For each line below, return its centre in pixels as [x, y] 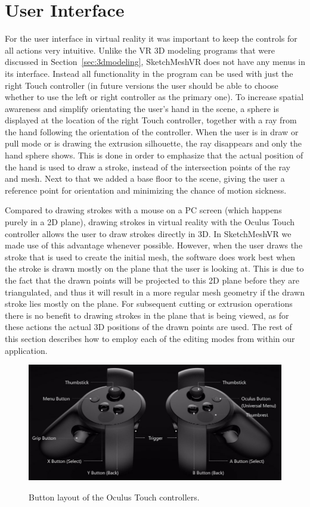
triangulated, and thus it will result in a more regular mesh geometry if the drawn [155, 292]
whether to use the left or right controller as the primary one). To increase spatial [154, 97]
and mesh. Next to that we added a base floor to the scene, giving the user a [145, 178]
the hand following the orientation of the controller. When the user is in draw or [152, 131]
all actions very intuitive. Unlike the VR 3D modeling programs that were [140, 50]
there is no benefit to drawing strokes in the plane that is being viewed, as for [147, 315]
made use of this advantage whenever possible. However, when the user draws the [154, 245]
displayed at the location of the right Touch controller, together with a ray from [151, 120]
